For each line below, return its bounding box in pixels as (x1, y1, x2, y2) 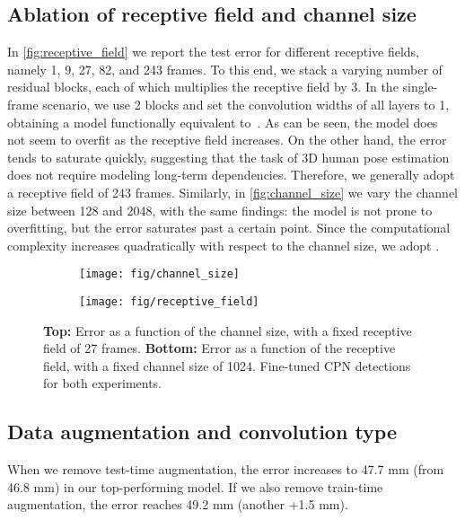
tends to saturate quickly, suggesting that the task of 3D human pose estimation (7, 147, 450, 166)
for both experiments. (43, 374, 162, 392)
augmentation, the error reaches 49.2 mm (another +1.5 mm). (7, 495, 348, 514)
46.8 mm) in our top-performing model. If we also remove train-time (7, 477, 383, 496)
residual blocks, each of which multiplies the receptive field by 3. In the (7, 77, 399, 96)
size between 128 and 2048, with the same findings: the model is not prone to (7, 200, 433, 219)
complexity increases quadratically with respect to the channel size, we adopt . (7, 235, 440, 254)
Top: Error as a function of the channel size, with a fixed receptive (43, 321, 412, 339)
